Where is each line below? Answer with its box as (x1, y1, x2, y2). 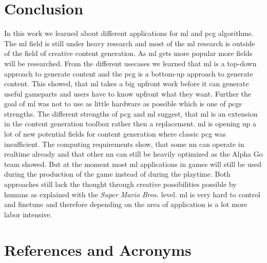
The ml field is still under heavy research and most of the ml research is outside (4, 37, 255, 48)
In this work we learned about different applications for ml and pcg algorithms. (4, 28, 254, 39)
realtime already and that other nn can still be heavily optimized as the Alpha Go (4, 148, 263, 159)
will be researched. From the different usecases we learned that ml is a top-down (4, 58, 257, 68)
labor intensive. (4, 209, 52, 219)
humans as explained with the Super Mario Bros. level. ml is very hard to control (4, 189, 260, 199)
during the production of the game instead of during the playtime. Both (4, 168, 231, 179)
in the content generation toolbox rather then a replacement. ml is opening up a (4, 118, 257, 129)
